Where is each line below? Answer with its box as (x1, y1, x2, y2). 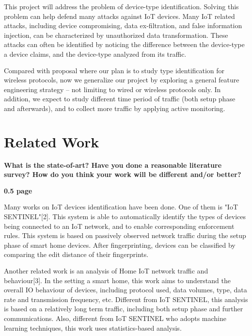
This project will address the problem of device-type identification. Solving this (4, 1, 239, 11)
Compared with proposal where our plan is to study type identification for (4, 65, 225, 75)
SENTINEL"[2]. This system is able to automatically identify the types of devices (4, 211, 246, 222)
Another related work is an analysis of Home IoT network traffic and (4, 266, 208, 275)
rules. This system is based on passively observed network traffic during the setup (4, 230, 246, 240)
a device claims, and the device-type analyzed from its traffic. (4, 48, 187, 59)
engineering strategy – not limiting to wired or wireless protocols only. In (4, 84, 221, 94)
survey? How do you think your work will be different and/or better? (4, 169, 241, 179)
